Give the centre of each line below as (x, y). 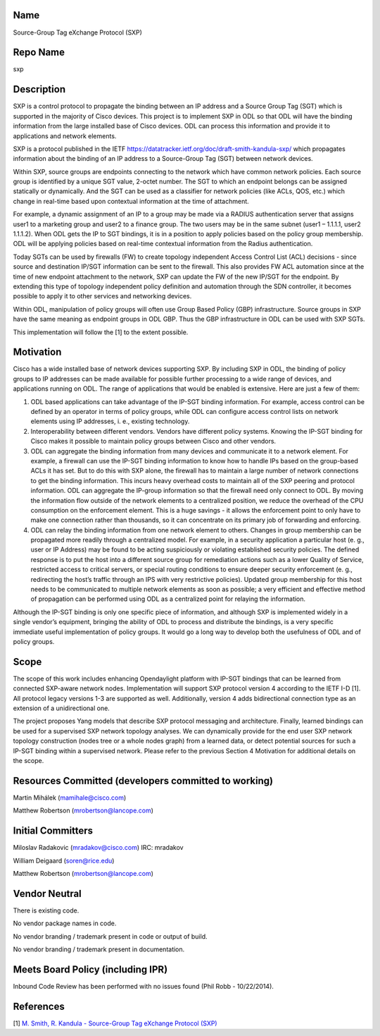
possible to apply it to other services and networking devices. (102, 296)
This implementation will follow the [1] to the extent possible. (101, 332)
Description (39, 89)
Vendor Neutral (47, 893)
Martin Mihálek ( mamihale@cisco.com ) (70, 798)
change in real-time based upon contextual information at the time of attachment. (131, 201)
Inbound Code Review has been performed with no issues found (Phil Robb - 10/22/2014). (144, 986)
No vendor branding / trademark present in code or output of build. (110, 936)
